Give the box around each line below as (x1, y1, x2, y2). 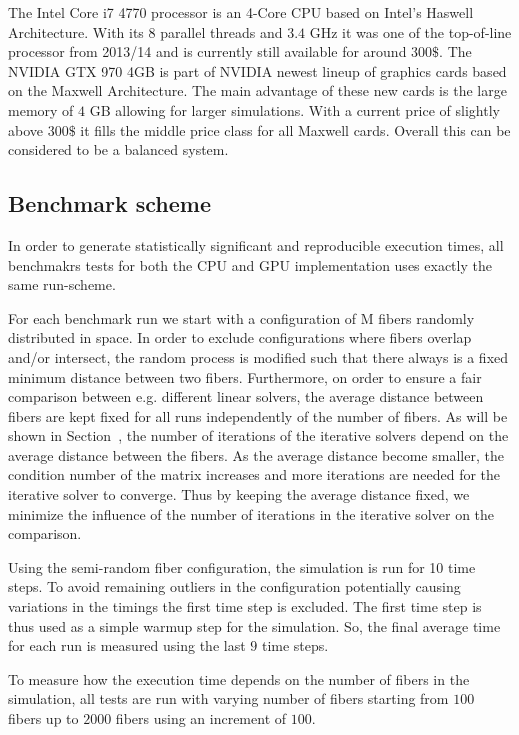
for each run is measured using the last (8, 635, 246, 656)
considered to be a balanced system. (8, 139, 229, 160)
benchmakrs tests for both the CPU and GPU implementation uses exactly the (8, 254, 492, 275)
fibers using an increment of (115, 708, 287, 729)
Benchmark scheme (8, 188, 212, 219)
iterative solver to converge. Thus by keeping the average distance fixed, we (8, 484, 470, 505)
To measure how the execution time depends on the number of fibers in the (8, 668, 470, 689)
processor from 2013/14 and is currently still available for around (8, 41, 407, 62)
